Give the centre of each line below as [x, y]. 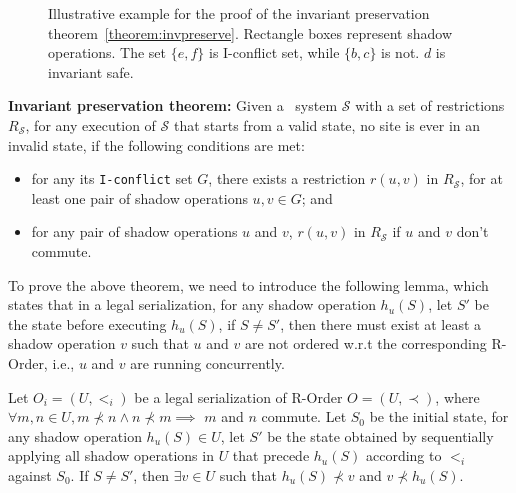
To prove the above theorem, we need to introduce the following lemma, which [248, 284]
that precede [271, 455]
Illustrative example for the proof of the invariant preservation [239, 13]
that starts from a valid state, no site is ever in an [327, 124]
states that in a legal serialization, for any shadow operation [192, 304]
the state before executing [87, 323]
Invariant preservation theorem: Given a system [173, 105]
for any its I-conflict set [112, 178]
